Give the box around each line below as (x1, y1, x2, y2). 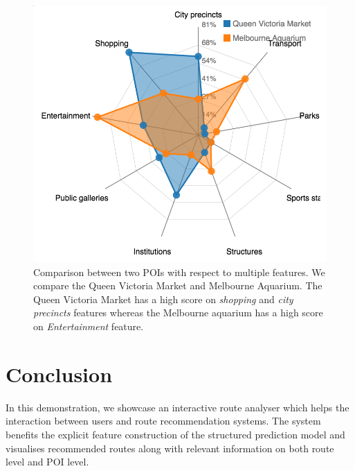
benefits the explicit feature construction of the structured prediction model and (6, 427, 345, 441)
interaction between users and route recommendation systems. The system (6, 413, 321, 428)
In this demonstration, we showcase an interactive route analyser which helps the (6, 400, 349, 414)
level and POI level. (6, 454, 89, 469)
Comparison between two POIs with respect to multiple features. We (33, 264, 325, 279)
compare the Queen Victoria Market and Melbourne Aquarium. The (33, 278, 322, 293)
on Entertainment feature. (33, 319, 144, 334)
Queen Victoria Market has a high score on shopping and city (33, 291, 293, 306)
